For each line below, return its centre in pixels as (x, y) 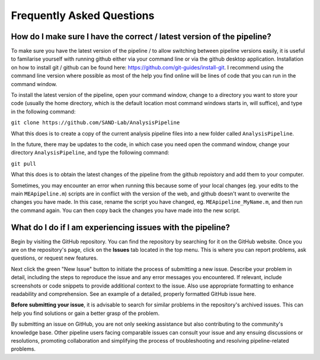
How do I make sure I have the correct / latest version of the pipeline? (141, 37)
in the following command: (43, 111)
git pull (24, 164)
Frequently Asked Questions (83, 15)
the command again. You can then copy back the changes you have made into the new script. (126, 210)
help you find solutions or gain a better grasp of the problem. (85, 313)
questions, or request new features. (55, 258)
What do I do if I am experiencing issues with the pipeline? (121, 227)
